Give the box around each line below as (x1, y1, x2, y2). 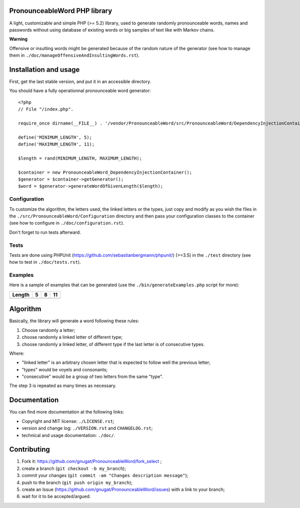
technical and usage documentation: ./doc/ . (21, 432, 115, 438)
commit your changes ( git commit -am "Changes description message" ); (21, 472, 188, 478)
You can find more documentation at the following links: (9, 409, 124, 415)
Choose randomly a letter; (21, 327, 75, 333)
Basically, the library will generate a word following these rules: (9, 318, 139, 324)
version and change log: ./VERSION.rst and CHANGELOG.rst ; (21, 425, 153, 431)
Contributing (9, 445, 50, 454)
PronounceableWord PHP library (9, 7, 112, 15)
